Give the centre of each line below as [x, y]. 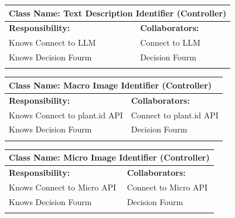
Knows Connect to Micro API [63, 187]
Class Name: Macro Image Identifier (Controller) [110, 85]
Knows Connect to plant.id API [66, 115]
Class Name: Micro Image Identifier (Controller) [109, 157]
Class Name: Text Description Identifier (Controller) [118, 13]
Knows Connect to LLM [52, 42]
